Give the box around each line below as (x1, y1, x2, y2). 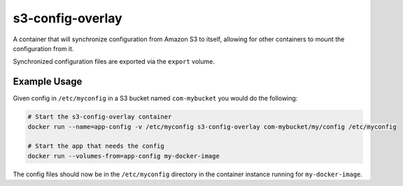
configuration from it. (13, 44, 74, 52)
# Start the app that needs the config (27, 142, 164, 150)
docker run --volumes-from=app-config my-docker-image (27, 152, 220, 160)
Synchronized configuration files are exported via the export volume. (13, 57, 215, 66)
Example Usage (13, 76, 83, 87)
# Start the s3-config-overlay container (27, 113, 172, 121)
